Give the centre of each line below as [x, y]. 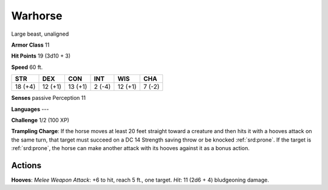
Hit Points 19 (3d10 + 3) [41, 56]
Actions [26, 165]
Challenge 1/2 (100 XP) [40, 120]
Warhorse [37, 16]
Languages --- [30, 109]
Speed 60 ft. [27, 67]
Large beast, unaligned [40, 34]
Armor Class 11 [30, 45]
